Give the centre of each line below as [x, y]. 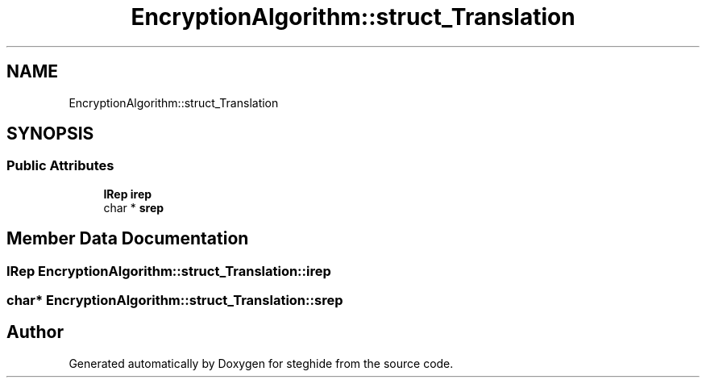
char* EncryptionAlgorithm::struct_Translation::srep [175, 301]
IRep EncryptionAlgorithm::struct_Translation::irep [169, 271]
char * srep [134, 207]
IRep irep [128, 194]
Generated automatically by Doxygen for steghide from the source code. [261, 363]
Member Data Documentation [128, 239]
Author [35, 332]
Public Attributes [60, 166]
